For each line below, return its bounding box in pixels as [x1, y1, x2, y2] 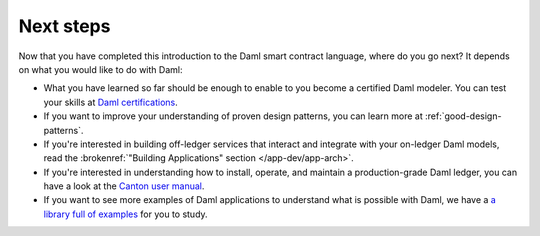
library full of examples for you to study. [43, 208, 209, 220]
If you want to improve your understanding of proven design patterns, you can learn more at [43, 110, 424, 122]
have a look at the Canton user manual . [43, 180, 205, 192]
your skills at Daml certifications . [43, 96, 179, 108]
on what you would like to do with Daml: [18, 63, 183, 75]
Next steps [18, 15, 111, 37]
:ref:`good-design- [425, 110, 502, 122]
